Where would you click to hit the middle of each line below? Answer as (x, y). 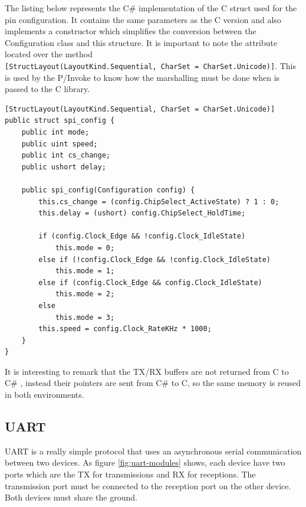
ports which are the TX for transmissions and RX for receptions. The (130, 474)
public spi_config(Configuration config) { (108, 190)
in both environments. (45, 395)
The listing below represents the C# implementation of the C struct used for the (151, 8)
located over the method (49, 54)
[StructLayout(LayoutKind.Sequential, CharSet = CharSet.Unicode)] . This (151, 65)
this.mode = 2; (85, 294)
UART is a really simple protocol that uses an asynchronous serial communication (153, 451)
